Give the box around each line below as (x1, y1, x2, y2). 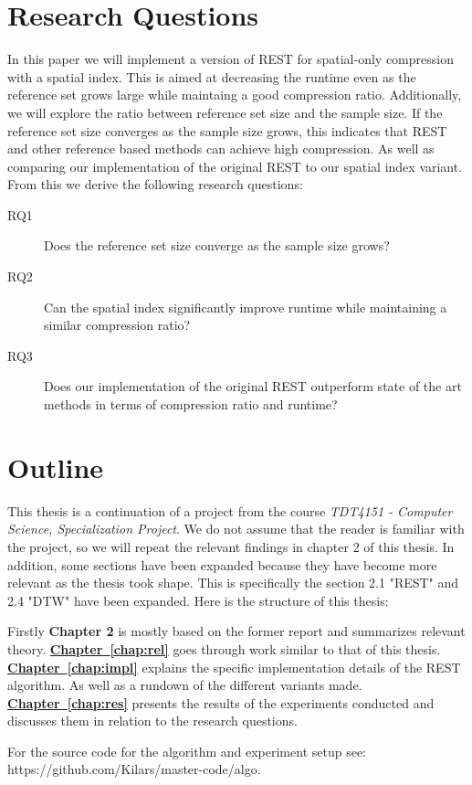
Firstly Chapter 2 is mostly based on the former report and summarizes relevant (7, 621, 466, 641)
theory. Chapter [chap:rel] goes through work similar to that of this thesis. (7, 639, 441, 658)
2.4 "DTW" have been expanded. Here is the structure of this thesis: (7, 590, 389, 610)
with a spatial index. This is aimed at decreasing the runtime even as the (7, 67, 416, 86)
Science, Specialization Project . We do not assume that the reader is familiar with (7, 519, 465, 538)
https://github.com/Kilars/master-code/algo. (7, 759, 261, 779)
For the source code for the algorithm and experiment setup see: (7, 741, 366, 760)
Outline (7, 448, 104, 485)
